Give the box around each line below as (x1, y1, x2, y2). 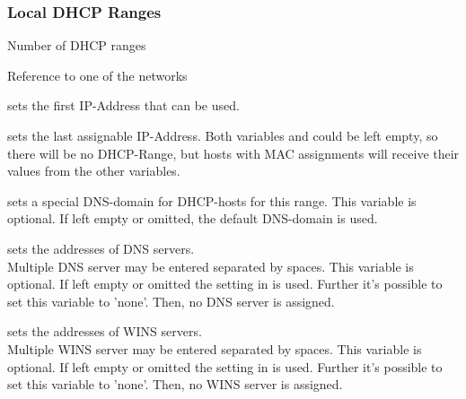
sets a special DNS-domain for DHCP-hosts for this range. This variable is (7, 191, 417, 210)
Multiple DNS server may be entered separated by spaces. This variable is (7, 256, 414, 275)
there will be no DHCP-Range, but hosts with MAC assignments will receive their (7, 143, 460, 162)
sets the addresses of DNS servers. (7, 239, 195, 257)
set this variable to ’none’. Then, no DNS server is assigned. (7, 291, 335, 310)
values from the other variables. (7, 161, 180, 180)
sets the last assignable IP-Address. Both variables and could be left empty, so (7, 126, 438, 144)
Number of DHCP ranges (7, 36, 146, 55)
